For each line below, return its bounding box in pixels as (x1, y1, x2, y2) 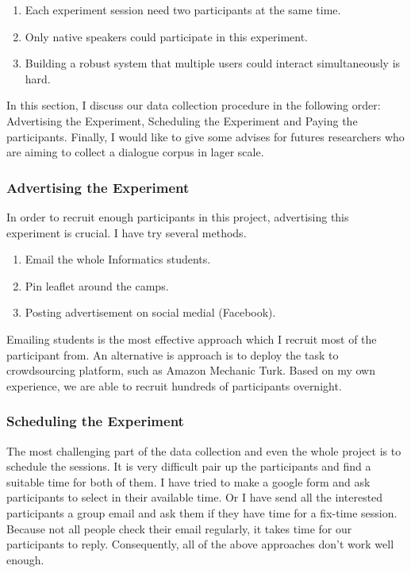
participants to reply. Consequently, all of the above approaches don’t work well (6, 536, 394, 552)
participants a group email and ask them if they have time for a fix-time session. (6, 504, 398, 521)
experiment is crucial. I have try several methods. (6, 224, 247, 240)
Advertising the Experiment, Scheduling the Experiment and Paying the (6, 112, 358, 129)
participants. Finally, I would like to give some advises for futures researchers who (6, 128, 405, 144)
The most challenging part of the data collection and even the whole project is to (6, 442, 401, 459)
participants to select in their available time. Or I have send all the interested (6, 489, 383, 506)
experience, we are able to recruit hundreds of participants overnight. (6, 377, 342, 394)
